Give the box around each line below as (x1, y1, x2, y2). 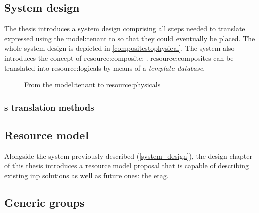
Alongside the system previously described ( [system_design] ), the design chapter (4, 150, 252, 161)
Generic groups (4, 194, 85, 210)
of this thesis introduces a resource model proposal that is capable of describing (4, 160, 249, 171)
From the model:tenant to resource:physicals (24, 79, 161, 90)
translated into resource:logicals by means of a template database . (4, 62, 205, 73)
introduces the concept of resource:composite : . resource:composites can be (4, 52, 234, 63)
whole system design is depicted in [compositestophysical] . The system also (4, 43, 235, 53)
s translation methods (4, 100, 94, 113)
